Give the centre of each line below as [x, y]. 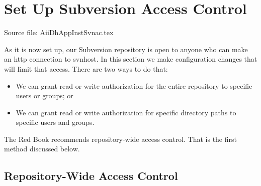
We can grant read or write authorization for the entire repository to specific [134, 85]
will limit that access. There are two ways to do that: [86, 68]
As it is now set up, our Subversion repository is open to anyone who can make [126, 49]
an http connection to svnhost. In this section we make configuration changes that [131, 59]
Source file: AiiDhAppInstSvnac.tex [59, 32]
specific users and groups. [55, 122]
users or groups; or [45, 96]
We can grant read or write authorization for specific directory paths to [126, 112]
